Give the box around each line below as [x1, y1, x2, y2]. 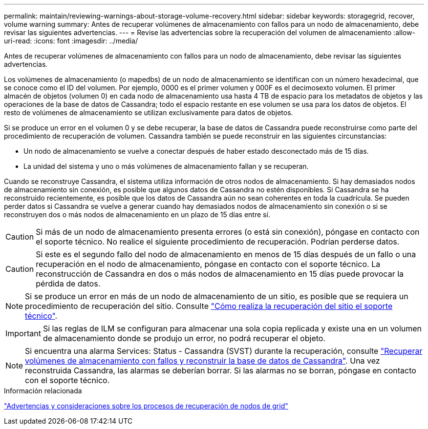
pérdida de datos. [36, 279, 101, 288]
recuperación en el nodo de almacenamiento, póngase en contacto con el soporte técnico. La [36, 259, 381, 269]
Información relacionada [4, 387, 82, 395]
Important [5, 328, 41, 338]
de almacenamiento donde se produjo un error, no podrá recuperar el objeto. [43, 333, 325, 343]
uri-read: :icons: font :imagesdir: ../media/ [4, 37, 138, 45]
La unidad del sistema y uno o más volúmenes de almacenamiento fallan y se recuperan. [23, 162, 309, 170]
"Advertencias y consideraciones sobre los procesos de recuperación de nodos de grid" [4, 402, 288, 410]
